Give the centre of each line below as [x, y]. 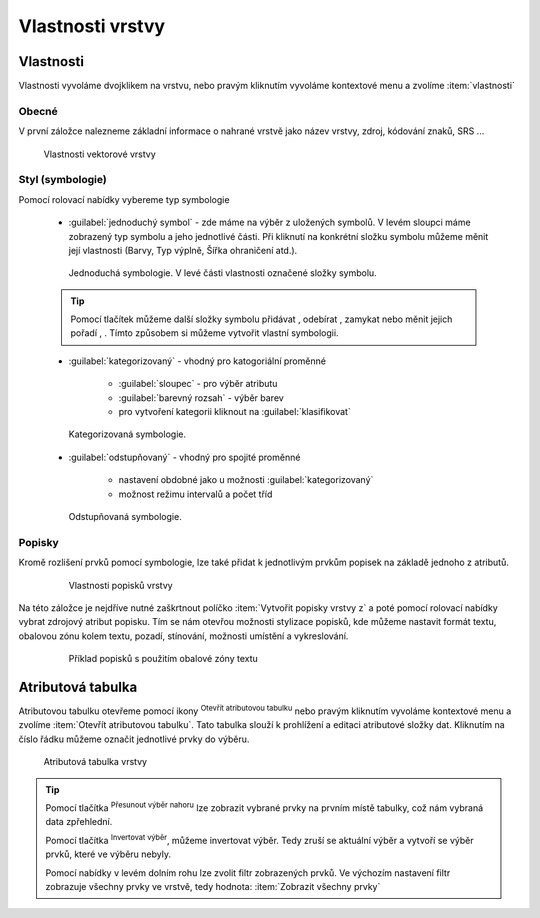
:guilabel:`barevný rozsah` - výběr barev [201, 397]
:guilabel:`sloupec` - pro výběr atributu [198, 384]
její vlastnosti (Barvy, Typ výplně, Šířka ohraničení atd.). [183, 250]
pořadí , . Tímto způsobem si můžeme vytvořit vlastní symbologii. [204, 333]
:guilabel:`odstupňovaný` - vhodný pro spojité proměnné [184, 457]
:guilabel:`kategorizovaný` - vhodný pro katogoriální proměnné [197, 361]
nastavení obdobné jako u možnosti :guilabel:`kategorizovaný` [246, 480]
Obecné [38, 111]
